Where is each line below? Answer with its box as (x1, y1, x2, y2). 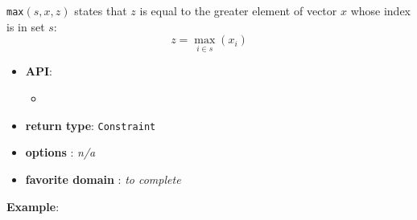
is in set (6, 18, 45, 35)
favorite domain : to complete (25, 170, 181, 187)
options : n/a (25, 144, 96, 161)
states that (74, 2, 127, 18)
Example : (6, 198, 60, 214)
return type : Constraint (25, 116, 156, 133)
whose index (350, 2, 411, 18)
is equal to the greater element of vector (139, 2, 337, 18)
